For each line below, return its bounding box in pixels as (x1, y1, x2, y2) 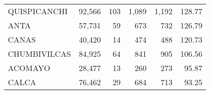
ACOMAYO (8, 62, 50, 73)
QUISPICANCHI (8, 5, 68, 17)
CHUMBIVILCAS (8, 48, 71, 59)
